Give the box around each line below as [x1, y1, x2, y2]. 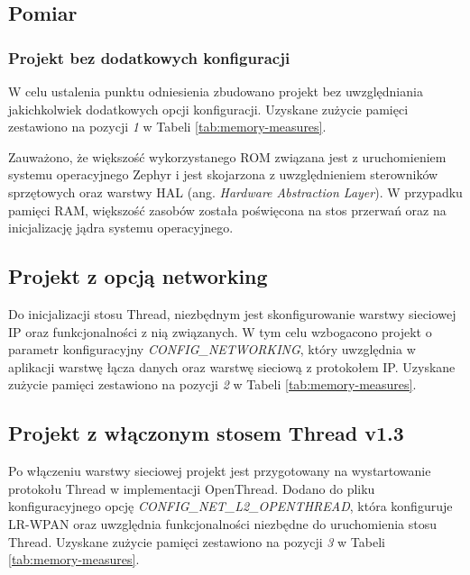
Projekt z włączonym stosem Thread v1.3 [8, 419, 404, 447]
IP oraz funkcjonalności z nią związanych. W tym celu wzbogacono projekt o [8, 322, 432, 341]
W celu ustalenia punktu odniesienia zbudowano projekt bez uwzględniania [8, 82, 423, 100]
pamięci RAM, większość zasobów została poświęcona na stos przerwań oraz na [8, 200, 447, 219]
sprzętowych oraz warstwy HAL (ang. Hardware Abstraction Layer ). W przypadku [8, 182, 463, 201]
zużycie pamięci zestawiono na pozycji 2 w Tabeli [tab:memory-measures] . [8, 375, 417, 394]
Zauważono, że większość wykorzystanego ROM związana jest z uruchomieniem [8, 147, 447, 166]
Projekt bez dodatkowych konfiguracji [8, 46, 290, 68]
